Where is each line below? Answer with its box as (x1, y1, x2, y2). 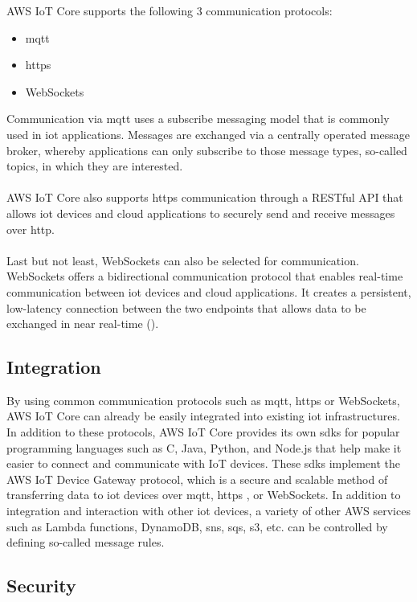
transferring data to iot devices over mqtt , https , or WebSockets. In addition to (6, 486, 401, 503)
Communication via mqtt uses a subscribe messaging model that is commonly (6, 110, 390, 127)
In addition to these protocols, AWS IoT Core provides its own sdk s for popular (6, 424, 400, 440)
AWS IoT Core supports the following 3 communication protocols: (6, 2, 333, 18)
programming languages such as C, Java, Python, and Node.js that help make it (6, 439, 402, 456)
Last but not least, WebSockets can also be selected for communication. (6, 252, 359, 268)
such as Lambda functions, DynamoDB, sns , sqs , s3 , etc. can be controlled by (6, 518, 388, 534)
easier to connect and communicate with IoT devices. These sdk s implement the (6, 455, 400, 472)
